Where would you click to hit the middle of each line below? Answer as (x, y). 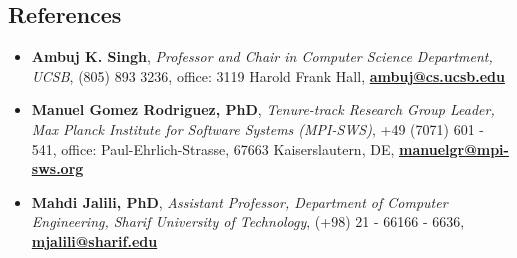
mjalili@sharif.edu (94, 240)
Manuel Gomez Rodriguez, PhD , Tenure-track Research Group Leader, (263, 109)
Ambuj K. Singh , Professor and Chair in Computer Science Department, (262, 56)
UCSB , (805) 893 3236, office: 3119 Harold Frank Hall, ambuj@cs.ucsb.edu (268, 75)
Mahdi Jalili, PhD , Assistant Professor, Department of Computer (239, 201)
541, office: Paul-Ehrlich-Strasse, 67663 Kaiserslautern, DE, (213, 148)
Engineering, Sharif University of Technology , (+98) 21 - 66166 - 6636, (248, 221)
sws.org (57, 168)
